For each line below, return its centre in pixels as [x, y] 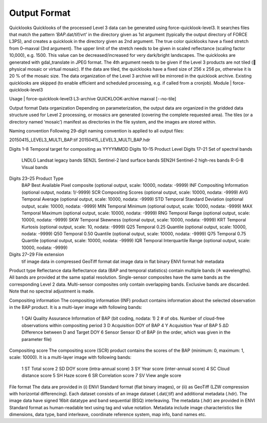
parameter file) [37, 339]
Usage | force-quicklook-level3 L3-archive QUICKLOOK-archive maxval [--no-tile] [93, 99]
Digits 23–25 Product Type [36, 178]
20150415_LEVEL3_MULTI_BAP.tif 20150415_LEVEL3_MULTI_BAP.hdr [80, 140]
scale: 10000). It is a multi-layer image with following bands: [70, 357]
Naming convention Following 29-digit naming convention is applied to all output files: [97, 131]
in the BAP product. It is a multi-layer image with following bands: [76, 307]
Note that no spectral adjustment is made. [52, 291]
